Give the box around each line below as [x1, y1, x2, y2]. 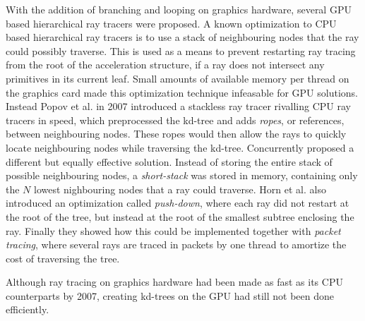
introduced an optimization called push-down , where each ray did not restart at [6, 195, 349, 210]
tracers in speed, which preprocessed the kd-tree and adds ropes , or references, [6, 112, 345, 127]
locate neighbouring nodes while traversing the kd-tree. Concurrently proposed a [6, 140, 354, 155]
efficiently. [6, 302, 49, 317]
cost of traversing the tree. [6, 250, 120, 265]
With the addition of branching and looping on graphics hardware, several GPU [6, 2, 352, 16]
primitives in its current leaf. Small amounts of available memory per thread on [6, 71, 349, 85]
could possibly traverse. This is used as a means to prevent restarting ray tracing [6, 43, 356, 58]
